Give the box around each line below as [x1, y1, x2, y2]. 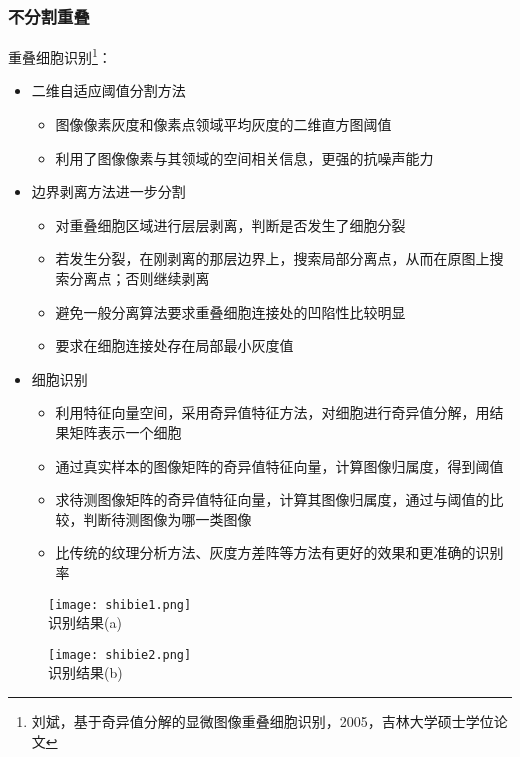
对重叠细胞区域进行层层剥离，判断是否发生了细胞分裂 [55, 214, 406, 235]
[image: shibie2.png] [48, 647, 192, 662]
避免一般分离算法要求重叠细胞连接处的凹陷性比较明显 [55, 301, 406, 322]
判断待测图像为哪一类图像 [83, 508, 252, 529]
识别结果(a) [48, 612, 122, 633]
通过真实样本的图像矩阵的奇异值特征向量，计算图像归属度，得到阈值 [55, 455, 504, 476]
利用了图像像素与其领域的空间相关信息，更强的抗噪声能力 [55, 147, 434, 168]
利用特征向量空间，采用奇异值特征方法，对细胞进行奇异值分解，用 [55, 402, 490, 423]
